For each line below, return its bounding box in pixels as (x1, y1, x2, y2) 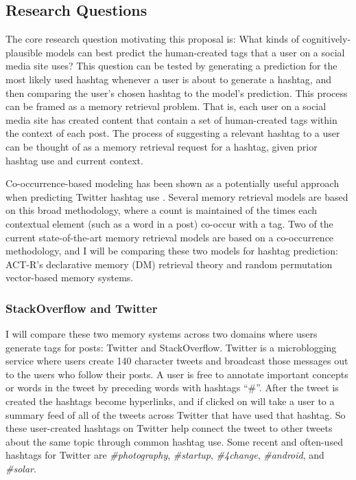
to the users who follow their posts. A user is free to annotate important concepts (5, 367, 348, 381)
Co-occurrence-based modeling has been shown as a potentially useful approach (5, 176, 340, 190)
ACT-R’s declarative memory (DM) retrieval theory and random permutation (5, 257, 333, 271)
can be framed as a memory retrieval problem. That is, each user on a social (5, 99, 327, 113)
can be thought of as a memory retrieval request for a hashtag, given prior (5, 139, 318, 153)
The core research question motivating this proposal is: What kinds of (5, 32, 300, 46)
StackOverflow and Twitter (5, 299, 158, 316)
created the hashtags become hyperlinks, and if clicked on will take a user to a (5, 394, 335, 408)
